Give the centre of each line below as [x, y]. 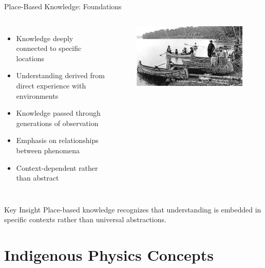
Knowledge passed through [58, 113]
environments [37, 95]
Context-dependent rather [57, 167]
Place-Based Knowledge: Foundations [63, 6]
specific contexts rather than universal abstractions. [85, 219]
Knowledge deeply [45, 38]
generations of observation [57, 123]
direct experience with [51, 85]
